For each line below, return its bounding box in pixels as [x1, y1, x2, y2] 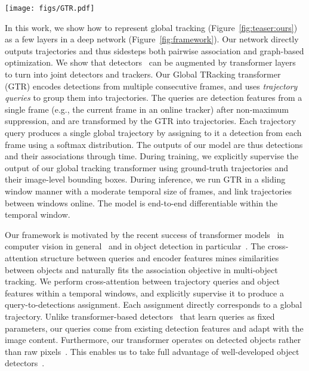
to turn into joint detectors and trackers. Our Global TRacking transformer [5, 68, 281, 81]
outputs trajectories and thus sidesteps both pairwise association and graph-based [5, 44, 304, 57]
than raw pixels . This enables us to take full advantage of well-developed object [5, 345, 299, 357]
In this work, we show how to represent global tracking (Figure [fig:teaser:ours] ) [5, 21, 298, 33]
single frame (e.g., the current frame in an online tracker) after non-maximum [5, 103, 289, 115]
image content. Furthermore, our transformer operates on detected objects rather [5, 333, 301, 346]
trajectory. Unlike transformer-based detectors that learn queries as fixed [5, 310, 275, 322]
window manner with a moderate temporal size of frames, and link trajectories [5, 184, 292, 197]
